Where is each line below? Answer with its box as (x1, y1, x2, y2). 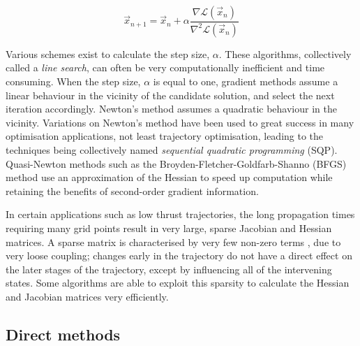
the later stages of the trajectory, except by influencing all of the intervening (6, 261, 332, 276)
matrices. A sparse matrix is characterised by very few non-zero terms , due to (6, 234, 341, 249)
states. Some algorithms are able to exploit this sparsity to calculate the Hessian (6, 275, 350, 290)
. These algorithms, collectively (218, 46, 352, 61)
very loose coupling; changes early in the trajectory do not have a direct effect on (6, 248, 352, 263)
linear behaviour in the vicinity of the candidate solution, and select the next (6, 87, 335, 102)
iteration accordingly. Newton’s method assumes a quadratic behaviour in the (6, 101, 337, 116)
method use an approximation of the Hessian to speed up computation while (6, 170, 333, 185)
